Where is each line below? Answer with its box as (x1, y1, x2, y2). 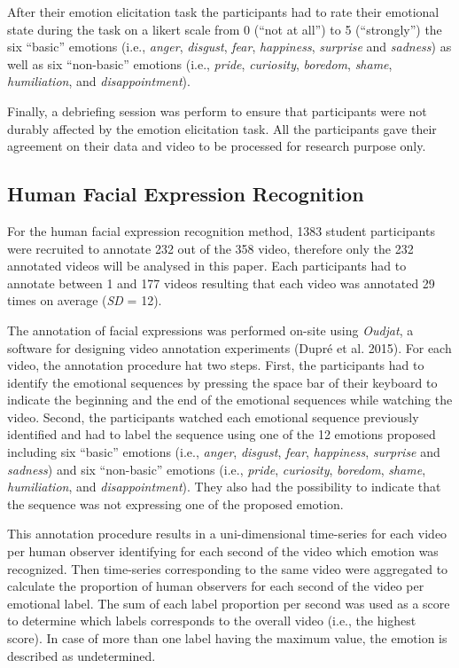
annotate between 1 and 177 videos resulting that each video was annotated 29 (7, 273, 435, 292)
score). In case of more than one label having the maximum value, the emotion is (7, 629, 447, 648)
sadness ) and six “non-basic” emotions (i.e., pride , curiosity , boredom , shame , (7, 460, 426, 478)
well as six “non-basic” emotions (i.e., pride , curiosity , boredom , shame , (7, 54, 393, 73)
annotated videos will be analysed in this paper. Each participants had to (7, 256, 407, 275)
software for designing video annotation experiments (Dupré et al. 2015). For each (7, 338, 452, 357)
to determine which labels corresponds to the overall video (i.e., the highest (7, 611, 416, 630)
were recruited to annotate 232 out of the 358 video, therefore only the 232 (7, 239, 414, 257)
